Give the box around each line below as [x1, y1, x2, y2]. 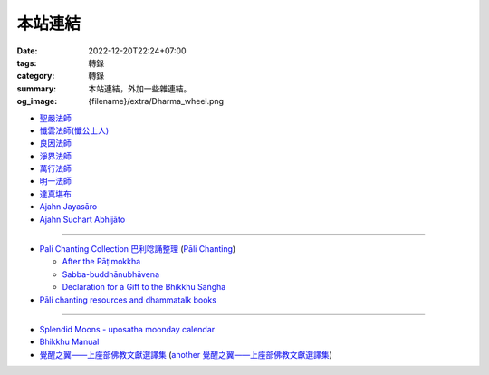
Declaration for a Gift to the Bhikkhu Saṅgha [62, 282, 226, 293]
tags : [16, 57, 37, 68]
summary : [16, 82, 57, 94]
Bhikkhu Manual [39, 336, 100, 348]
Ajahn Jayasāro [39, 201, 98, 212]
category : [16, 71, 55, 82]
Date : [16, 45, 38, 56]
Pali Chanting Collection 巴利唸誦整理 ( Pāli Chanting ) [39, 244, 236, 255]
